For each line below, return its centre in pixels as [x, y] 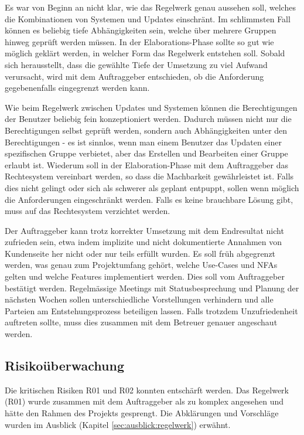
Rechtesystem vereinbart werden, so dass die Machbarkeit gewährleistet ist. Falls [149, 176]
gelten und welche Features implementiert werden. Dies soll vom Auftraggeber [145, 276]
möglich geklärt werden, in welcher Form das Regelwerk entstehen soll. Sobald [145, 53]
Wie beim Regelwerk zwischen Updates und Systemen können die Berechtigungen [151, 107]
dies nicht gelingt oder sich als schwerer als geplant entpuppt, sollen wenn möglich [152, 187]
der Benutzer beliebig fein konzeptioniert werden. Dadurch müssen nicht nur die [148, 119]
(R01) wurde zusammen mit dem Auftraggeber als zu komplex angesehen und [144, 401]
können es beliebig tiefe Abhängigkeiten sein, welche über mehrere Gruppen [141, 30]
